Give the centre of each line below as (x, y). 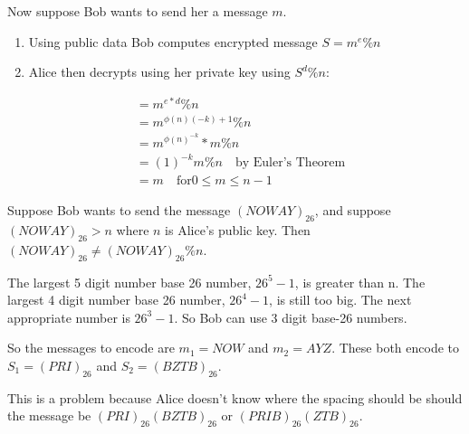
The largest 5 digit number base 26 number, (129, 282)
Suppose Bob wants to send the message (119, 210)
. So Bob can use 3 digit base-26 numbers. (291, 317)
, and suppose (353, 210)
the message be (49, 415)
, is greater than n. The (360, 282)
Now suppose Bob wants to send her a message (138, 11)
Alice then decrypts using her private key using (159, 72)
